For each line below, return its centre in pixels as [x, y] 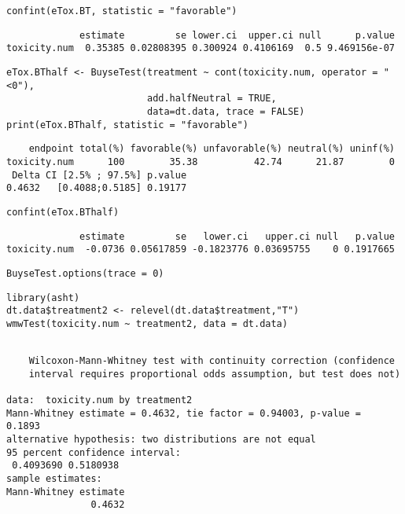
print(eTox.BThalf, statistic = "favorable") [127, 125]
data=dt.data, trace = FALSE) [226, 111]
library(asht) [43, 297]
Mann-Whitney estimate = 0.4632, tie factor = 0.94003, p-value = [184, 413]
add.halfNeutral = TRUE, [212, 99]
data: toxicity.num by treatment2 [99, 400]
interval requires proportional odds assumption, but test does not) [215, 374]
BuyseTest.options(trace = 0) [85, 273]
